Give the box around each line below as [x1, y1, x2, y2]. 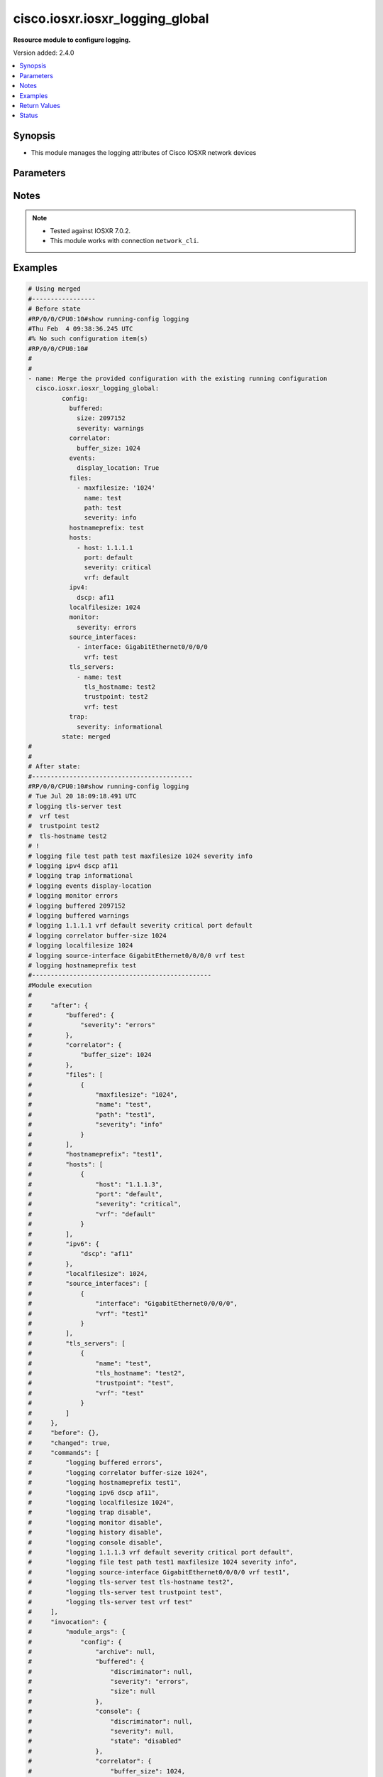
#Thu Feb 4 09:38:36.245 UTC [28, 324, 133, 333]
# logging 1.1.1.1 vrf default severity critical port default [28, 921, 253, 930]
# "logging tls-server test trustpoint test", [28, 1588, 223, 1596]
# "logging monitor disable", [28, 1518, 163, 1526]
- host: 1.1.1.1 [77, 544, 133, 552]
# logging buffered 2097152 [28, 901, 126, 910]
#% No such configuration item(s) [28, 335, 148, 343]
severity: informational [77, 722, 163, 731]
